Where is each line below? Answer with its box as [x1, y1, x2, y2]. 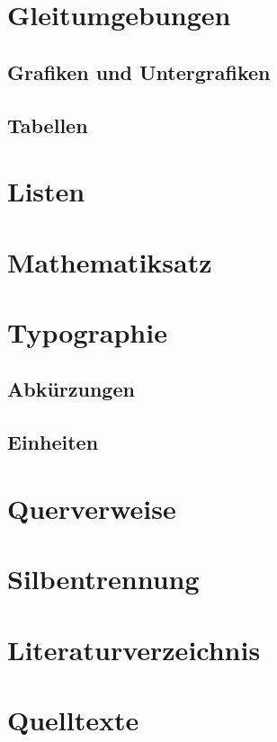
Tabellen [7, 111, 88, 139]
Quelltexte [7, 701, 139, 738]
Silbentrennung [7, 560, 200, 597]
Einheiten [7, 428, 99, 456]
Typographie [7, 313, 167, 350]
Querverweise [7, 489, 176, 526]
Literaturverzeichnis [7, 630, 261, 667]
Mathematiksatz [7, 243, 212, 280]
